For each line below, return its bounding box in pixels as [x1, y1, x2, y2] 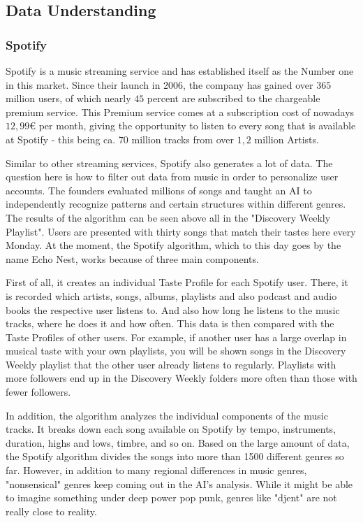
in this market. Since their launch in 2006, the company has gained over [6, 77, 313, 92]
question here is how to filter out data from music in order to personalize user [6, 169, 339, 184]
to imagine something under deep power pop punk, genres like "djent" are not [6, 490, 337, 505]
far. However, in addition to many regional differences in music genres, [6, 463, 307, 478]
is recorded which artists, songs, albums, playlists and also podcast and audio [6, 288, 337, 303]
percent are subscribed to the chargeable [147, 91, 320, 106]
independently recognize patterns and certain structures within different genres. [6, 196, 346, 211]
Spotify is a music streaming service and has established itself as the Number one [6, 64, 354, 78]
